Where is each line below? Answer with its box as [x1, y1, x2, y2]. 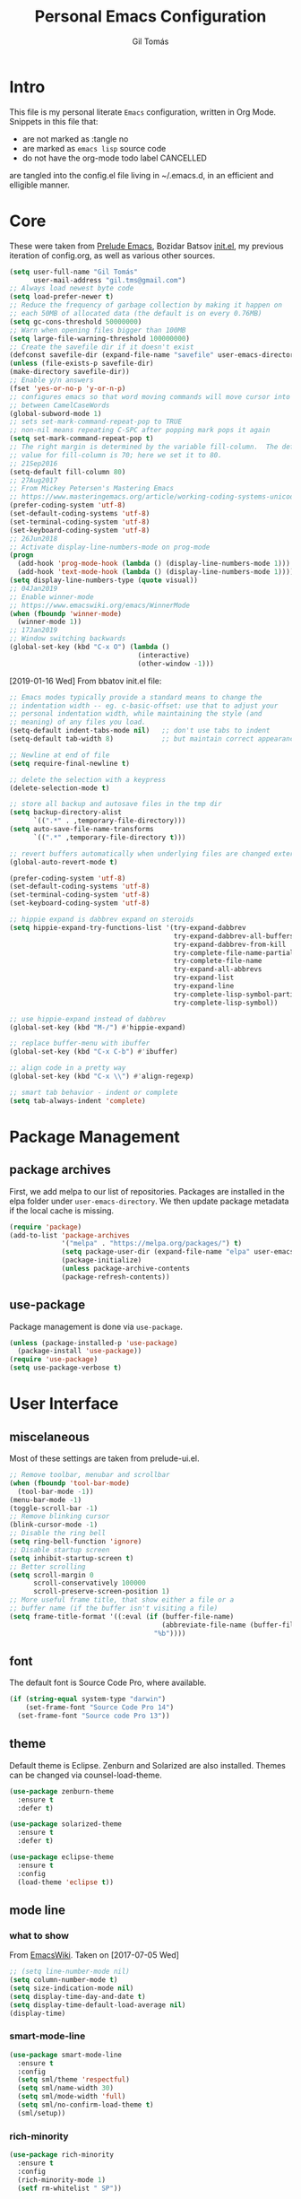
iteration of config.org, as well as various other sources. [9, 249, 216, 261]
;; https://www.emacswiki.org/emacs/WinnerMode [9, 601, 191, 610]
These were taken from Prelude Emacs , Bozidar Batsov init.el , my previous [9, 240, 284, 251]
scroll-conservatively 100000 [32, 1578, 146, 1588]
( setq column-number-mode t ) [9, 1976, 118, 1985]
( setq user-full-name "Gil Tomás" [9, 267, 139, 276]
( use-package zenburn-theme [9, 1786, 115, 1795]
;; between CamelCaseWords [9, 401, 110, 410]
